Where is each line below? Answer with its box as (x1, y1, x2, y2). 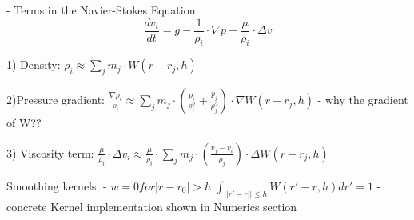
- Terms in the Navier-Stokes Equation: (6, 2, 199, 18)
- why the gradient (317, 91, 408, 108)
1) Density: (6, 56, 61, 73)
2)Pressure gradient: (6, 91, 105, 108)
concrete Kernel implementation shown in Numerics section (6, 198, 297, 214)
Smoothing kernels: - (6, 177, 107, 194)
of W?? (6, 114, 42, 131)
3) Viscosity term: (6, 144, 94, 161)
